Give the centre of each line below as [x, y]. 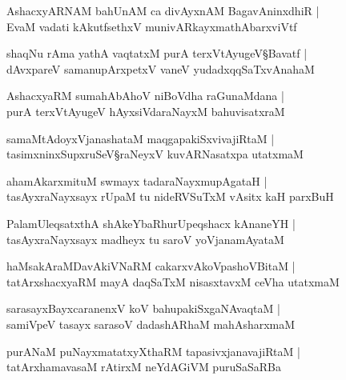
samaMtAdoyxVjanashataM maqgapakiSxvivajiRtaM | [141, 138]
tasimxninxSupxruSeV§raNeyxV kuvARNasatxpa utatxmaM [155, 154]
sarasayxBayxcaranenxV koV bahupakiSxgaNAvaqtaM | [143, 308]
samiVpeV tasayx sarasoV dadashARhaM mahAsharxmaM [151, 324]
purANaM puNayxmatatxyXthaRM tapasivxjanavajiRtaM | [153, 351]
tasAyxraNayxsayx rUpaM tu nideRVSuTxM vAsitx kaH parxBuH [170, 196]
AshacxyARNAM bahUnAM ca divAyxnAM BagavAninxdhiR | [163, 10]
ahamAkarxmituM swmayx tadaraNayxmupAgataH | [137, 180]
